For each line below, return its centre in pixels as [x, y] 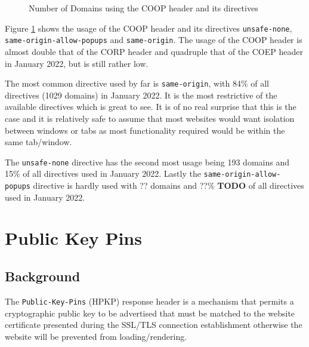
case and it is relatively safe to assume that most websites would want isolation [150, 118]
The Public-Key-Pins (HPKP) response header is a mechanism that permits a [149, 301]
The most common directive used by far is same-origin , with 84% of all [137, 83]
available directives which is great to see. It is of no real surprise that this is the [151, 107]
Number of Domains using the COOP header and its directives [143, 8]
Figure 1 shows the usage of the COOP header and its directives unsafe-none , [149, 28]
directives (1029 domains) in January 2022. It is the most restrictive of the [141, 95]
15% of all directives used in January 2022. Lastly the [103, 173]
